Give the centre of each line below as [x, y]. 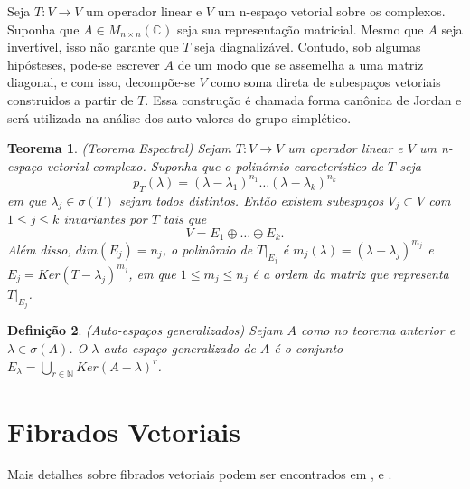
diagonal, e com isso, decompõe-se [101, 82]
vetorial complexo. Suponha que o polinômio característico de [215, 165]
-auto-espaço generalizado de [177, 347]
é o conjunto [309, 347]
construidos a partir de [70, 99]
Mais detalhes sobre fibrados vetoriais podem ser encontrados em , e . [200, 474]
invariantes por [105, 219]
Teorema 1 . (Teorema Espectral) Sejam [119, 148]
